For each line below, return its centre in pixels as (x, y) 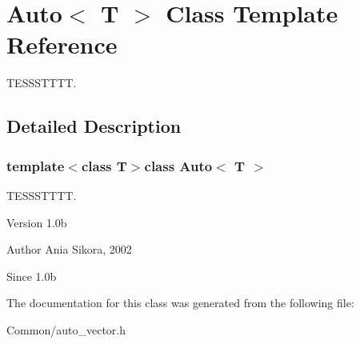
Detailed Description (94, 126)
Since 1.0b (32, 276)
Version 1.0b (37, 222)
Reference (62, 44)
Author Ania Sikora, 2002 (69, 249)
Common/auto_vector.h (66, 329)
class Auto (178, 165)
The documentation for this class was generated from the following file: (180, 303)
